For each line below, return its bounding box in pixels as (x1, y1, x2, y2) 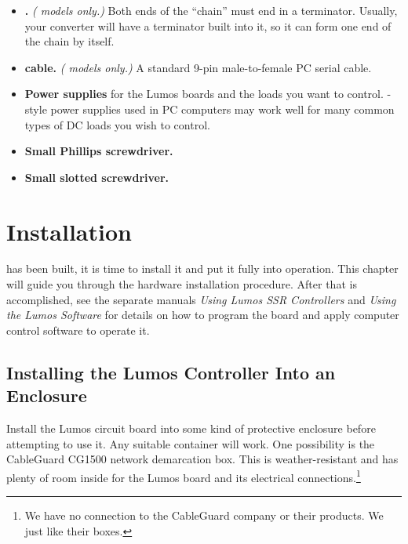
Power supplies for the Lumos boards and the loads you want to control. (24, 85, 384, 102)
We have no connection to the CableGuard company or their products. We (24, 507, 384, 524)
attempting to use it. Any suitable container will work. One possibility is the (6, 435, 375, 452)
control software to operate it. (6, 321, 150, 338)
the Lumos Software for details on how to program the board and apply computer (6, 306, 399, 323)
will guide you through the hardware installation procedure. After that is (6, 276, 357, 292)
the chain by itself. (24, 33, 115, 49)
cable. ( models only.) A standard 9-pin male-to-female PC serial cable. (24, 59, 372, 75)
